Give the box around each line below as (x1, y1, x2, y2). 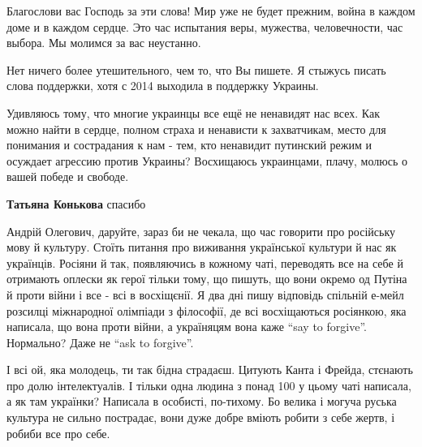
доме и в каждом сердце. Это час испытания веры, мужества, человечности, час (6, 18, 403, 35)
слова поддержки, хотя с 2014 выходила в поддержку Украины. (6, 77, 319, 94)
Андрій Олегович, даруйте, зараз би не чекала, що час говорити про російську (6, 222, 395, 239)
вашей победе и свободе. (6, 168, 129, 185)
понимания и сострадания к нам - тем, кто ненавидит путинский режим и (6, 136, 372, 153)
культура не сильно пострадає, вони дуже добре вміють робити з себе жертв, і (6, 409, 395, 426)
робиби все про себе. (6, 424, 110, 441)
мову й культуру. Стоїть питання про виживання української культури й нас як (6, 239, 397, 256)
